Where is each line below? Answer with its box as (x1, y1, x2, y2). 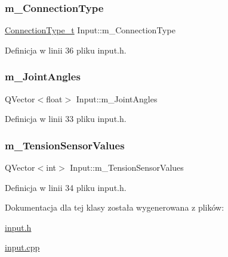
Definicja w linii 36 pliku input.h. (5, 43, 127, 56)
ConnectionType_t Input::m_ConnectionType (5, 24, 175, 36)
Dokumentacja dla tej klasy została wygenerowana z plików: (5, 201, 224, 214)
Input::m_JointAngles (76, 92, 158, 105)
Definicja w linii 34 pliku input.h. (5, 181, 127, 193)
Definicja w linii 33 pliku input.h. (5, 112, 127, 125)
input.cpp (5, 241, 40, 253)
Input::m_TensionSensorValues (70, 161, 184, 174)
